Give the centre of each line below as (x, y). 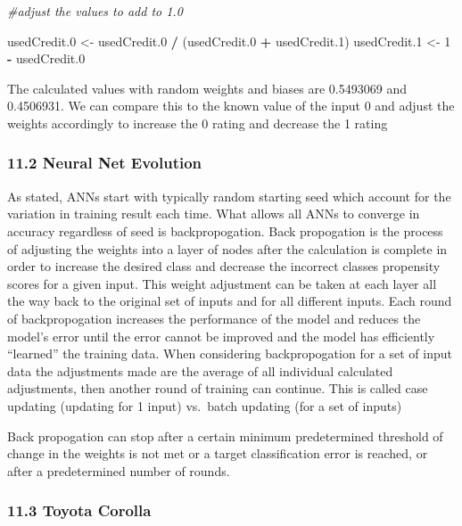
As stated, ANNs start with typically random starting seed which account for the (229, 196)
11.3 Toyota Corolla (79, 510)
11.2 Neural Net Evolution (105, 163)
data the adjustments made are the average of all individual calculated (200, 370)
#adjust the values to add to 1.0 (95, 11)
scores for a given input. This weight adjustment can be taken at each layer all (222, 283)
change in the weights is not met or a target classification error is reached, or (218, 453)
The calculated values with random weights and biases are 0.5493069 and (207, 88)
